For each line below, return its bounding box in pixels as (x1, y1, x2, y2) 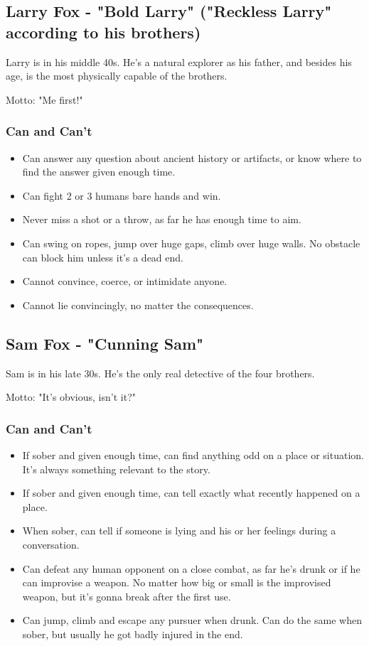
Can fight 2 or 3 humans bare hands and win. (22, 188, 221, 203)
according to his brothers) (6, 21, 201, 43)
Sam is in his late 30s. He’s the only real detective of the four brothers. (6, 365, 315, 380)
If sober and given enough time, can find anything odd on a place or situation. (22, 447, 364, 462)
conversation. (22, 537, 80, 551)
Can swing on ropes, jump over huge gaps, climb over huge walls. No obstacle (22, 235, 360, 250)
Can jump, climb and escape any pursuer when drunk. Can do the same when (22, 613, 362, 628)
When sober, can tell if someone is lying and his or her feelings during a (22, 523, 336, 538)
